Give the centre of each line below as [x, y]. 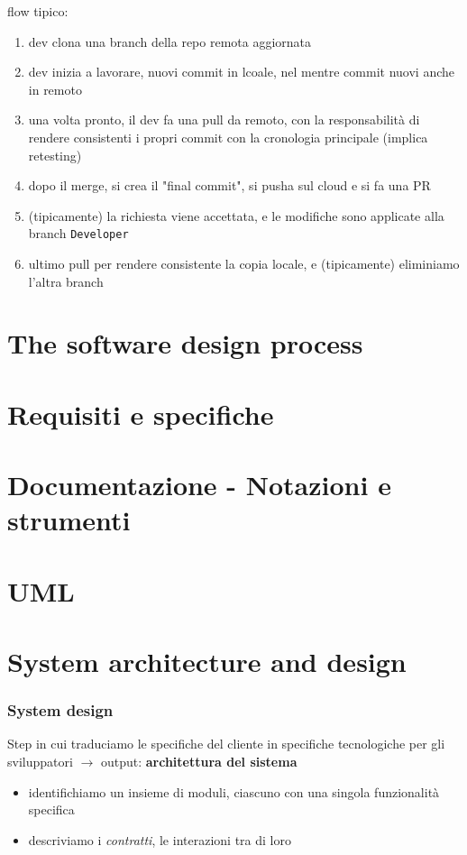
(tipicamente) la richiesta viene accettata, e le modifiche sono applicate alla [236, 215]
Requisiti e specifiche [141, 414]
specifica [51, 809]
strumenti [69, 520]
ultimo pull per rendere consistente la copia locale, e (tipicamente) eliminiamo [244, 263]
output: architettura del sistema [199, 762]
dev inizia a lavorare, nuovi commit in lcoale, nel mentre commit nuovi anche [241, 72]
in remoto [55, 89]
